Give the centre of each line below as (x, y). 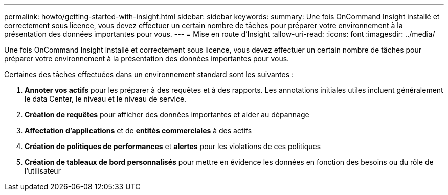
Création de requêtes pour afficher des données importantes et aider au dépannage (167, 115)
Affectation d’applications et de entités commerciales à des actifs (138, 130)
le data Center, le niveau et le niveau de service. (106, 99)
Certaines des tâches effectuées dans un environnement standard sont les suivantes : (149, 74)
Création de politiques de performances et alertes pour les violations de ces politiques (173, 146)
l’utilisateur (43, 171)
